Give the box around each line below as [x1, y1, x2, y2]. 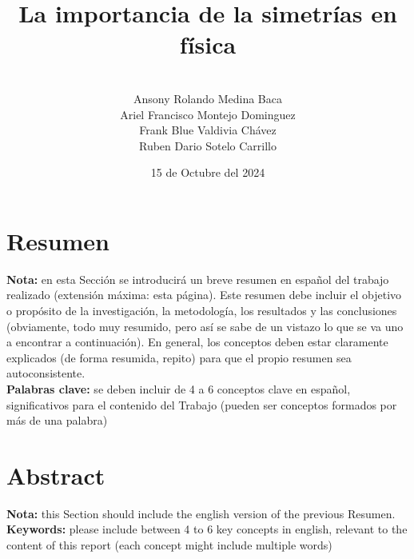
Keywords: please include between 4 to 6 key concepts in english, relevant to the [6, 521, 408, 537]
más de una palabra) [6, 412, 108, 429]
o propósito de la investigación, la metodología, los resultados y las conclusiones [6, 302, 397, 318]
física [179, 28, 237, 61]
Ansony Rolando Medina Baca [133, 90, 282, 106]
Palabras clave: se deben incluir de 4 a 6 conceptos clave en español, [6, 380, 351, 397]
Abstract [6, 458, 105, 491]
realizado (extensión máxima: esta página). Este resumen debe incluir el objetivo [6, 286, 402, 303]
